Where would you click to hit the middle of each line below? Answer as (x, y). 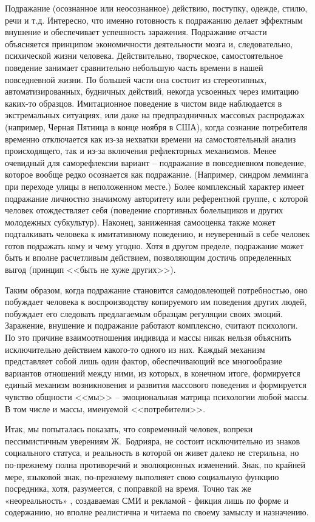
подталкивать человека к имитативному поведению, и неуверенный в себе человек (157, 234)
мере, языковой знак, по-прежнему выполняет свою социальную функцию (142, 476)
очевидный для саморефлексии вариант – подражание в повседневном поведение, (156, 162)
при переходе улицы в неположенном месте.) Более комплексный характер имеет (155, 186)
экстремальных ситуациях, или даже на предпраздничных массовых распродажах (155, 115)
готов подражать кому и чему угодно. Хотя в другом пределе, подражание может (154, 245)
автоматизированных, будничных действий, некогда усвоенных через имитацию (152, 91)
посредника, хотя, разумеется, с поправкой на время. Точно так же (128, 488)
